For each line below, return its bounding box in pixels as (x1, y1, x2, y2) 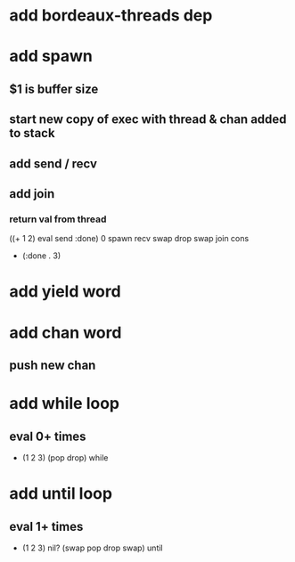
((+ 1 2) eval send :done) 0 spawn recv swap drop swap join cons (9, 233, 250, 244)
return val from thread (9, 213, 107, 225)
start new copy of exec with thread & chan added (9, 112, 287, 127)
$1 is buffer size (9, 81, 99, 96)
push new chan (9, 358, 96, 372)
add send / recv (9, 156, 98, 171)
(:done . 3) (21, 250, 61, 261)
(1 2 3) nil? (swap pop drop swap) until (21, 542, 163, 553)
